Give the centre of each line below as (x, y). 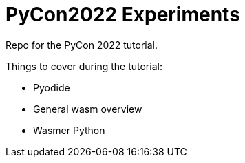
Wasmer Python (69, 130)
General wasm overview (88, 109)
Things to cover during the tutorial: (84, 66)
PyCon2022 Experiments (123, 14)
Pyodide (52, 87)
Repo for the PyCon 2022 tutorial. (82, 45)
